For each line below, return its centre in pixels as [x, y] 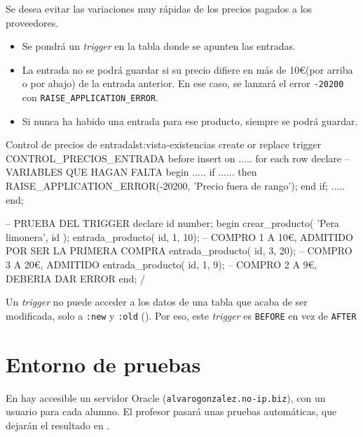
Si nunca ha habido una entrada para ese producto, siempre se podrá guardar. [190, 120]
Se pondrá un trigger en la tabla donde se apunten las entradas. [159, 46]
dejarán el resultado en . [58, 425]
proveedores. [32, 22]
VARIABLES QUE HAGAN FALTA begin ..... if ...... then [131, 172]
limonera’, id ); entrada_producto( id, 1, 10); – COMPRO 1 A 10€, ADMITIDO [179, 236]
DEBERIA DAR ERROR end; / [75, 278]
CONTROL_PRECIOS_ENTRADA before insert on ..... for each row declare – [178, 158]
